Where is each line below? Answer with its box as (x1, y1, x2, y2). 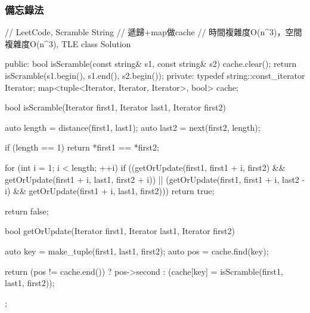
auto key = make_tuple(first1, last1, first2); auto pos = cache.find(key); (5, 244, 269, 257)
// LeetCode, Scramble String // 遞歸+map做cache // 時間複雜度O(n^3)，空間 (5, 26, 302, 38)
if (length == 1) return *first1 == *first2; (5, 141, 159, 154)
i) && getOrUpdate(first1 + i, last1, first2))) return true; (5, 185, 215, 197)
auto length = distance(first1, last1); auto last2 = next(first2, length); (5, 121, 261, 133)
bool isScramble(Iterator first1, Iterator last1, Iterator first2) (5, 101, 226, 113)
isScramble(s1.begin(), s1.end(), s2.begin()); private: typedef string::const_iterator (5, 69, 305, 81)
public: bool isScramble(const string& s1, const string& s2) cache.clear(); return (5, 57, 297, 70)
